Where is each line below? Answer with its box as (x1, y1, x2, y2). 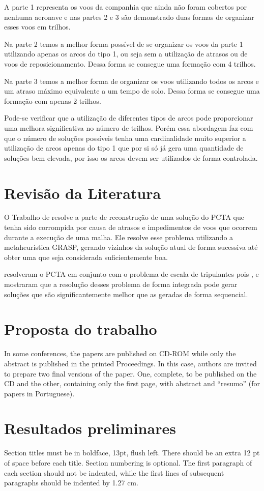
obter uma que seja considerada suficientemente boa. (4, 251, 168, 262)
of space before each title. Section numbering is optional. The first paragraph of (4, 457, 252, 468)
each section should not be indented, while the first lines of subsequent (4, 467, 224, 478)
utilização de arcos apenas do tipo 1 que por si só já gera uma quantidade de (4, 142, 244, 153)
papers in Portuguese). (4, 388, 75, 398)
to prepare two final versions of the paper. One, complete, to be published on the (4, 368, 257, 379)
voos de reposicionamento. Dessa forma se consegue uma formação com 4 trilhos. (4, 58, 256, 69)
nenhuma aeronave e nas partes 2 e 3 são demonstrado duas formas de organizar (4, 11, 254, 22)
